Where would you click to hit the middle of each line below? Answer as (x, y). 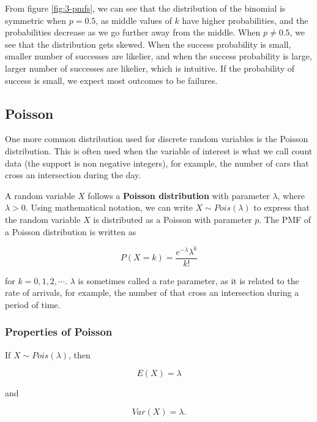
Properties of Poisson (59, 332)
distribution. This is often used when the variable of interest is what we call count (159, 150)
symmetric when (36, 20)
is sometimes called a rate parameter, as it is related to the (188, 280)
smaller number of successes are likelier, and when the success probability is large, (158, 56)
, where (291, 195)
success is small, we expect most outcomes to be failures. (111, 80)
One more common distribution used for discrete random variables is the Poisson (157, 139)
